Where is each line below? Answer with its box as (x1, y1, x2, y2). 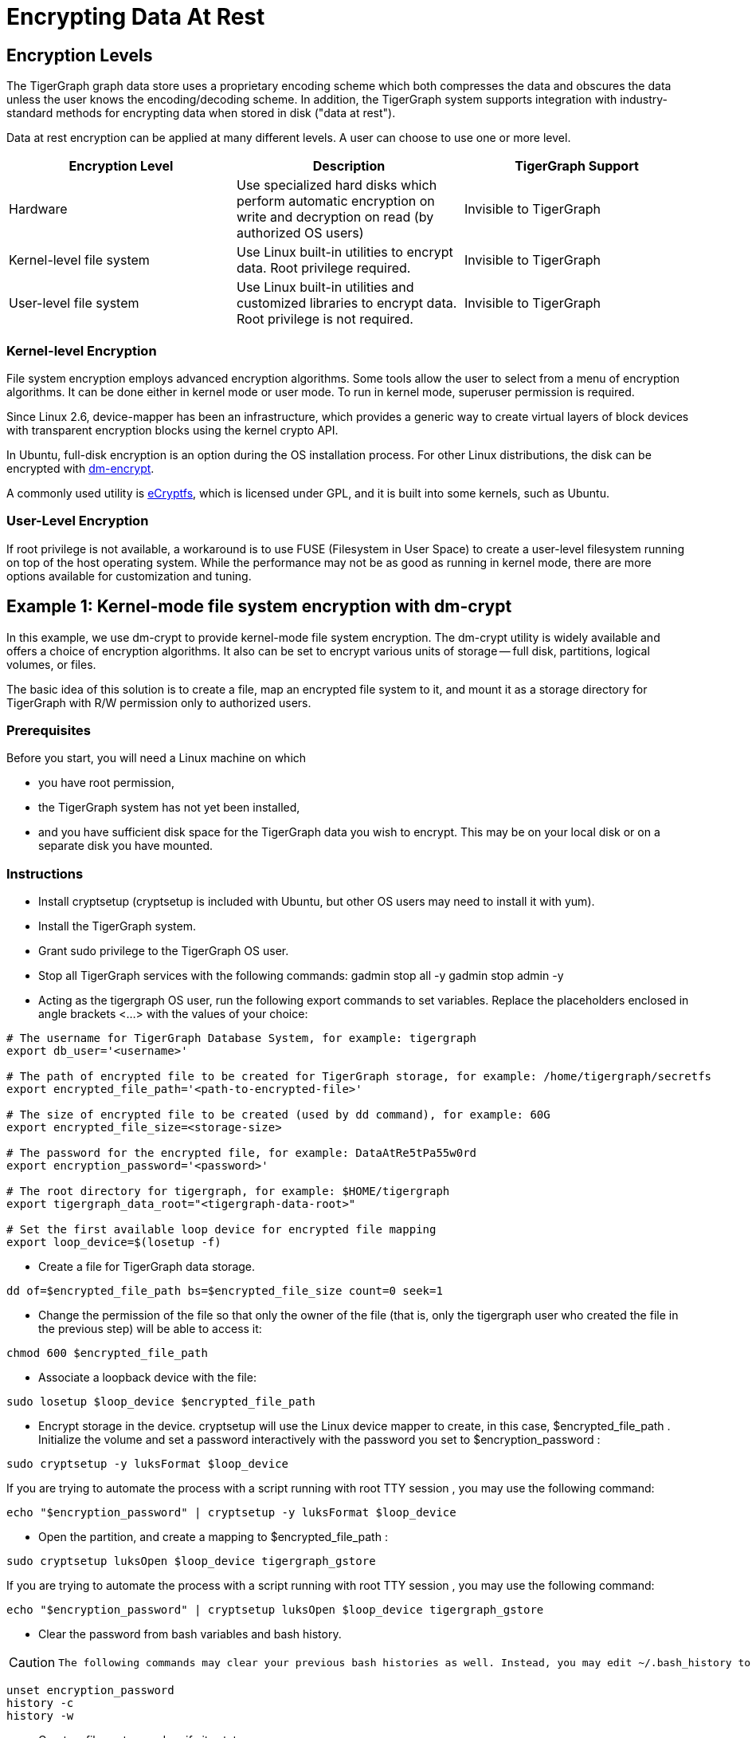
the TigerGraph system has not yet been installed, (38, 800, 300, 815)
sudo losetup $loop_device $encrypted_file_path (6, 1395, 315, 1409)
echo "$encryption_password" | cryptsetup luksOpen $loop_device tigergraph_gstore (6, 1603, 544, 1617)
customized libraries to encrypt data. (236, 295, 457, 312)
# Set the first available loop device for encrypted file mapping (6, 1223, 437, 1237)
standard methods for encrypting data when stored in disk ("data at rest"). (6, 106, 396, 120)
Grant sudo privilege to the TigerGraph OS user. (38, 944, 289, 958)
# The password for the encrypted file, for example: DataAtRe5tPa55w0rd (6, 1146, 477, 1160)
